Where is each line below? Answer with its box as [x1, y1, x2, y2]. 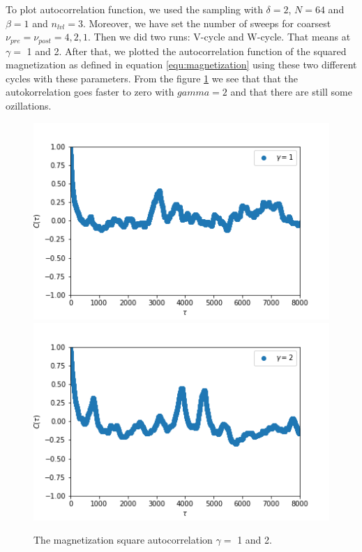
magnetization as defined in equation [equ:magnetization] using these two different [6, 57, 357, 72]
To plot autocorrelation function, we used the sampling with [6, 2, 263, 16]
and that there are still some [230, 84, 352, 99]
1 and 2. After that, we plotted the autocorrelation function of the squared [27, 43, 347, 58]
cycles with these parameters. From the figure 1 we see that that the [6, 70, 299, 85]
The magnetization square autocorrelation [33, 532, 213, 547]
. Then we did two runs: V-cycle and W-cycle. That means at [87, 29, 351, 44]
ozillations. [6, 98, 52, 113]
